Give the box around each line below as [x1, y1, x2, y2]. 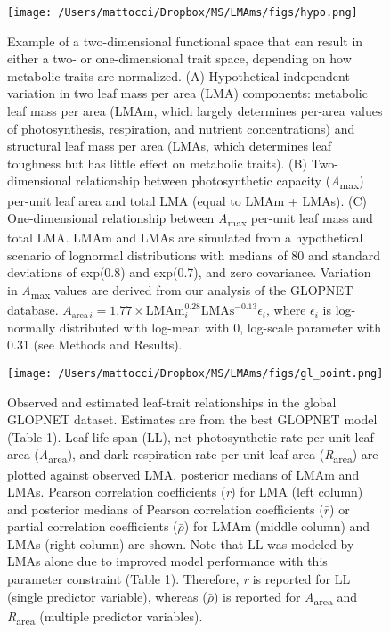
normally [7, 317, 56, 336]
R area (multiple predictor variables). [7, 606, 203, 628]
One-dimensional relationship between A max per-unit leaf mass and [7, 209, 373, 229]
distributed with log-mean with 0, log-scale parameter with [59, 317, 381, 336]
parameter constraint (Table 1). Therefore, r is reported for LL [7, 570, 351, 588]
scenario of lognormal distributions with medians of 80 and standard [7, 245, 381, 264]
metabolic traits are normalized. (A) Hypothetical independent [7, 66, 350, 85]
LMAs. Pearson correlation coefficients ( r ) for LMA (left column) [7, 482, 363, 501]
